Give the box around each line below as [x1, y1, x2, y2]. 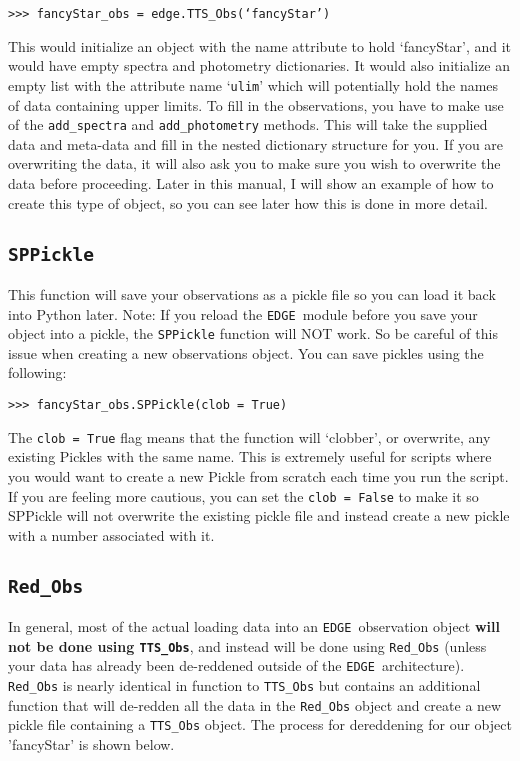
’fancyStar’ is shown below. [8, 734, 175, 755]
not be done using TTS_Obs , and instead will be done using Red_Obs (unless [8, 635, 487, 656]
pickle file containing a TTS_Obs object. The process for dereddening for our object [8, 714, 512, 735]
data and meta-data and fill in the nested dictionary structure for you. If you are [8, 133, 504, 154]
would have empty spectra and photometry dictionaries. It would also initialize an [8, 55, 511, 76]
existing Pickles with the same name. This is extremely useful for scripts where [8, 446, 492, 467]
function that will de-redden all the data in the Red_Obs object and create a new [8, 694, 502, 715]
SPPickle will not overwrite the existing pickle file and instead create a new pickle [8, 505, 510, 526]
